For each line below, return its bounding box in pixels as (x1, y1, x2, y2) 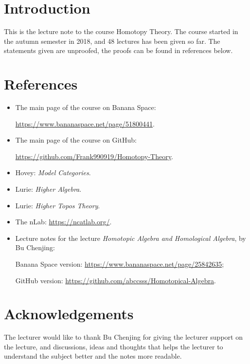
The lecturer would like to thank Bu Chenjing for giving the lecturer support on (4, 332, 243, 342)
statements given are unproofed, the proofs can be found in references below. (4, 45, 233, 55)
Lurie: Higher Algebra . (15, 184, 82, 194)
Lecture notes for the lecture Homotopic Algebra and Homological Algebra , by (15, 233, 246, 243)
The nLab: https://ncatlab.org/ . (15, 217, 112, 227)
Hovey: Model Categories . (15, 167, 91, 178)
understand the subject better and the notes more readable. (4, 351, 182, 361)
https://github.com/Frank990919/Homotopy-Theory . (15, 151, 173, 161)
